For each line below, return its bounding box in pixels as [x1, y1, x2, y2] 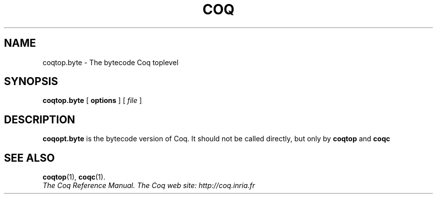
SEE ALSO [4, 151, 55, 164]
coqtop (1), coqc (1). [42, 173, 106, 182]
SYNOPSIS [4, 75, 58, 88]
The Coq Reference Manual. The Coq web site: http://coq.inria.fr [42, 181, 255, 190]
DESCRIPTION [4, 113, 75, 126]
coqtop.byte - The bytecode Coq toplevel [42, 58, 179, 67]
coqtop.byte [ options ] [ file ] [42, 96, 142, 105]
